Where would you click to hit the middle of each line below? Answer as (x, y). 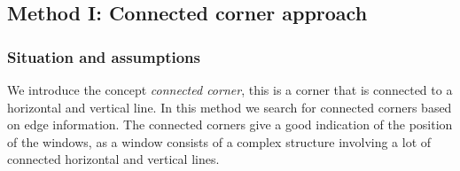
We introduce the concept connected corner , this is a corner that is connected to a (230, 89)
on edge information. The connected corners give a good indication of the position (230, 124)
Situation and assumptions (104, 56)
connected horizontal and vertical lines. (113, 159)
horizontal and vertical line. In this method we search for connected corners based (230, 107)
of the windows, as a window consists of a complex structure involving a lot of (219, 141)
